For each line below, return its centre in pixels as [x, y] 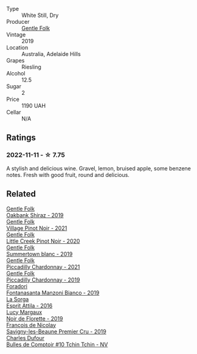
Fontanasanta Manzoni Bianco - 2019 [53, 293]
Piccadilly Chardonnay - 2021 [43, 266]
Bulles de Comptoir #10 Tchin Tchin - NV [57, 344]
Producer [18, 22]
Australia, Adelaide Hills [51, 54]
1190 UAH [34, 106]
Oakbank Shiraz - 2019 [35, 215]
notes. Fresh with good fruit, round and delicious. [68, 175]
